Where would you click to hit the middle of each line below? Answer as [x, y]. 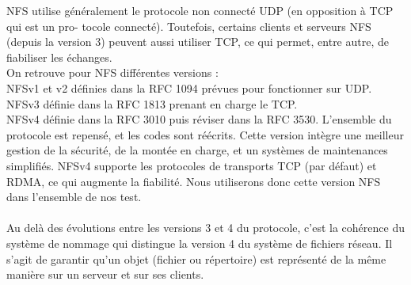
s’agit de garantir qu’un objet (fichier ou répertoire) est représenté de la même [196, 258]
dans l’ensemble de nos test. [74, 197]
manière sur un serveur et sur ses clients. [105, 274]
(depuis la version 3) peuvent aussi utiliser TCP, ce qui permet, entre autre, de [198, 42]
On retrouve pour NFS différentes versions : [112, 72]
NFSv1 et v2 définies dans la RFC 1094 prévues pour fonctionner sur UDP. [189, 87]
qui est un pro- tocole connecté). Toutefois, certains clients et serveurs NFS [189, 26]
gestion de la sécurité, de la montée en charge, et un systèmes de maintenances [197, 150]
